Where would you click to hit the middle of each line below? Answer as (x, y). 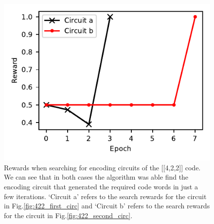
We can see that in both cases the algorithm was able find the (96, 177)
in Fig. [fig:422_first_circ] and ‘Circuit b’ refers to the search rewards (107, 206)
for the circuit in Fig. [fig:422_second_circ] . (68, 215)
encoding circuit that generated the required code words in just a (101, 186)
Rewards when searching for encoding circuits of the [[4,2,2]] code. (102, 167)
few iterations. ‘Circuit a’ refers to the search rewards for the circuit (105, 196)
